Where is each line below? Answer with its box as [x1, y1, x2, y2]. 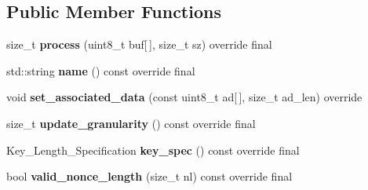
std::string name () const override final [6, 62, 195, 79]
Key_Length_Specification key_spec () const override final [6, 141, 300, 158]
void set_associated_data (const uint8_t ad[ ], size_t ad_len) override [6, 89, 363, 105]
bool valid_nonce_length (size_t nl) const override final [6, 168, 293, 185]
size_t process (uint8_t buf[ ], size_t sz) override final [6, 36, 272, 53]
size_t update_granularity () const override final [6, 115, 256, 131]
